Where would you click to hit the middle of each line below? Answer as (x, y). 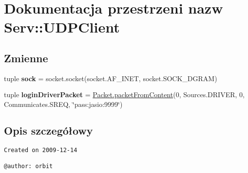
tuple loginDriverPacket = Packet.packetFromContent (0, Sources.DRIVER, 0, (124, 95)
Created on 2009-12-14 (41, 150)
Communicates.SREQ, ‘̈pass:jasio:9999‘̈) (63, 104)
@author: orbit (29, 166)
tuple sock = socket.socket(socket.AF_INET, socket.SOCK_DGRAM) (111, 78)
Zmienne (26, 58)
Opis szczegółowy (48, 130)
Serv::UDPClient (62, 27)
